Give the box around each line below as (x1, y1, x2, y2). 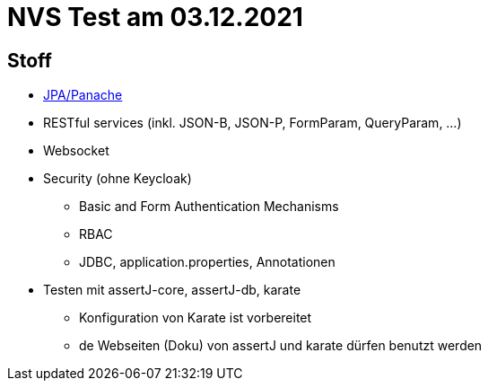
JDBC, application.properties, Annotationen (79, 254, 335, 270)
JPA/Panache (43, 87, 123, 103)
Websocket (43, 143, 109, 159)
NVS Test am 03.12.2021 (7, 2, 303, 32)
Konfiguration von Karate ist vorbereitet (79, 310, 312, 326)
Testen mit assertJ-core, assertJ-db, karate (43, 282, 301, 298)
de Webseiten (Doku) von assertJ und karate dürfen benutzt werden (79, 338, 483, 354)
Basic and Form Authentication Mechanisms (79, 198, 339, 215)
